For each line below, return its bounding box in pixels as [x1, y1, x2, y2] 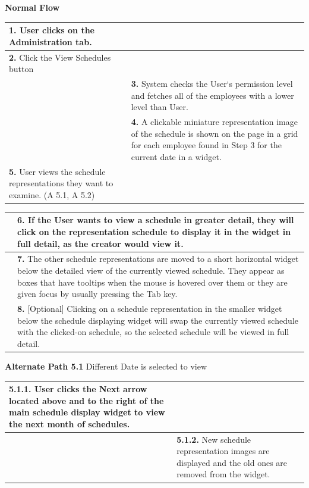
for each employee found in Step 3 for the [131, 139, 282, 151]
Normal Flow [5, 1, 60, 13]
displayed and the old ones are [176, 456, 288, 468]
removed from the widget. [176, 468, 270, 480]
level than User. [131, 101, 188, 113]
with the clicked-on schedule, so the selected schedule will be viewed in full [17, 326, 289, 338]
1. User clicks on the [9, 24, 94, 36]
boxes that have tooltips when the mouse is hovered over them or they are [17, 276, 288, 288]
